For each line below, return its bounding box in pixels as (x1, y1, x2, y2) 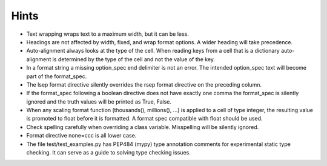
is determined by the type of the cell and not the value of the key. (52, 55, 215, 63)
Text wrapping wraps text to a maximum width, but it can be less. (26, 30, 189, 38)
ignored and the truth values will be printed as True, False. (26, 98, 172, 105)
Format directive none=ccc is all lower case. (26, 132, 137, 139)
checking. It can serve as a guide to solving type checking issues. (26, 149, 191, 156)
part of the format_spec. (26, 73, 87, 80)
